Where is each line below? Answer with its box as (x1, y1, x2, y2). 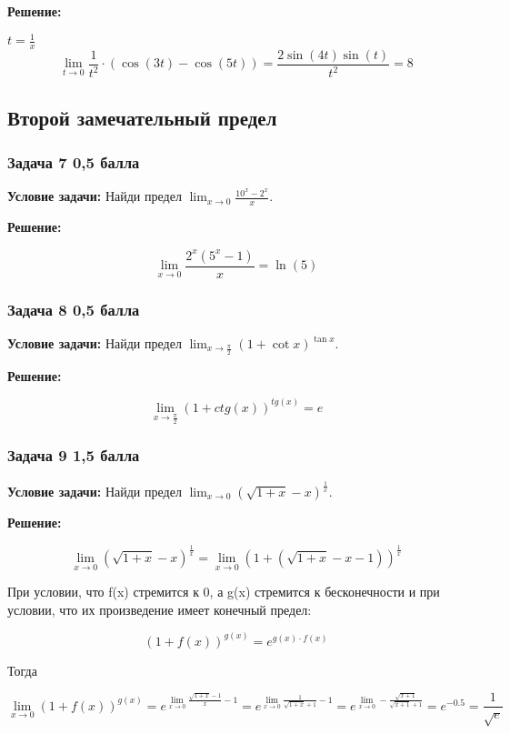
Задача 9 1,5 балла (7, 444, 140, 467)
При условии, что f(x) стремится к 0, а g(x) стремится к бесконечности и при (7, 582, 440, 601)
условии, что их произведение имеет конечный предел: (7, 599, 312, 618)
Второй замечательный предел (7, 103, 277, 131)
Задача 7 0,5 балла (7, 151, 140, 174)
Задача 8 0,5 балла (7, 297, 140, 320)
